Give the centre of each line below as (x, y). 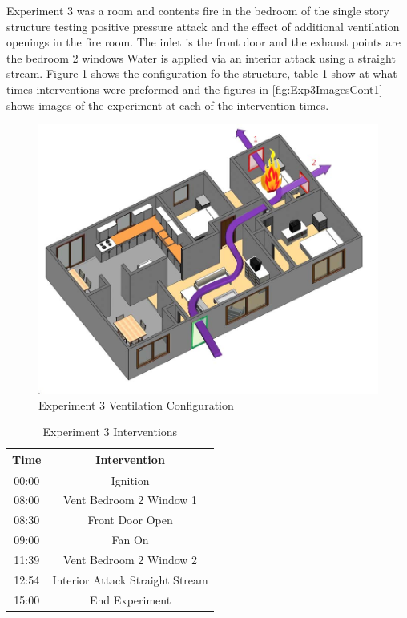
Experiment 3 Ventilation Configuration (136, 404)
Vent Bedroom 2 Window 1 (131, 500)
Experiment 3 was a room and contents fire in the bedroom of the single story (198, 10)
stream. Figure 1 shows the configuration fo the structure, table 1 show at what (202, 73)
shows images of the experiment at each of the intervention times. (168, 105)
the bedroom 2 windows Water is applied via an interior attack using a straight (201, 57)
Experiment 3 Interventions (110, 432)
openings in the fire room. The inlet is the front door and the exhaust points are (204, 42)
